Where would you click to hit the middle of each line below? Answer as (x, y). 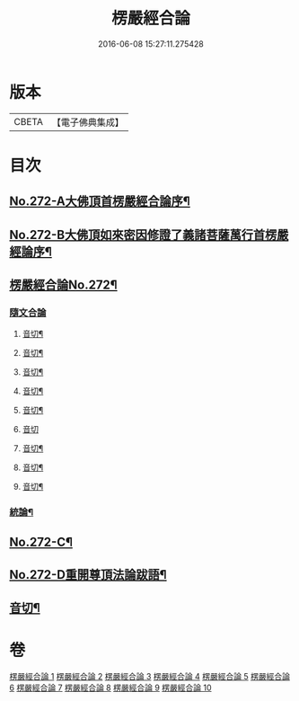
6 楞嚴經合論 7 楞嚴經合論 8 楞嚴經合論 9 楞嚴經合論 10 (111, 688)
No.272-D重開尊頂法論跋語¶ (88, 575)
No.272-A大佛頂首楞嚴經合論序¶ (100, 202)
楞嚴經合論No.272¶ (64, 285)
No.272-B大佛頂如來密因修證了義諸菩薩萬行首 (137, 235)
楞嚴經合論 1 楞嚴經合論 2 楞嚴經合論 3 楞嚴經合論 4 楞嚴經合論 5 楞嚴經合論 (149, 677)
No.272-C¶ (41, 541)
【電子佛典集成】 (88, 122)
